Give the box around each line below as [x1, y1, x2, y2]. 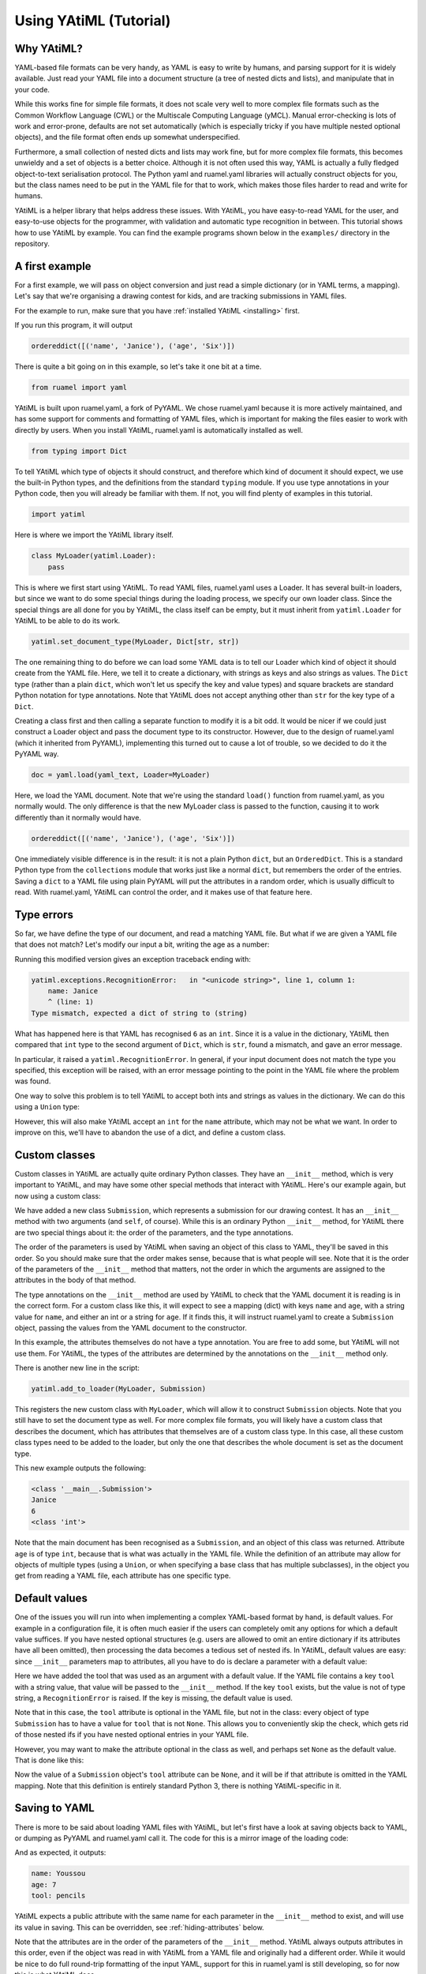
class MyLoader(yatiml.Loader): [31, 551, 157, 561]
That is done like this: [14, 1755, 84, 1765]
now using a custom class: [14, 1191, 102, 1200]
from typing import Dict [31, 446, 128, 456]
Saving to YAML [14, 1801, 95, 1815]
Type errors [14, 908, 74, 921]
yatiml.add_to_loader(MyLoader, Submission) [31, 1384, 207, 1394]
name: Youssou [31, 1869, 86, 1878]
